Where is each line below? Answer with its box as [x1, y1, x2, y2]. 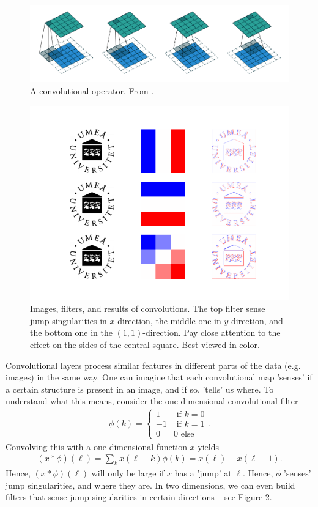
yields [198, 440, 219, 453]
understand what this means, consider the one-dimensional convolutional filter [6, 394, 298, 407]
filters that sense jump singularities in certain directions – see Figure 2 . [6, 490, 272, 503]
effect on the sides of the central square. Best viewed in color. [30, 338, 260, 350]
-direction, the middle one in [114, 314, 221, 327]
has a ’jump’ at [174, 466, 232, 479]
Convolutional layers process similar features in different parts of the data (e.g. [6, 358, 301, 371]
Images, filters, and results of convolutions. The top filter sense [30, 302, 265, 315]
